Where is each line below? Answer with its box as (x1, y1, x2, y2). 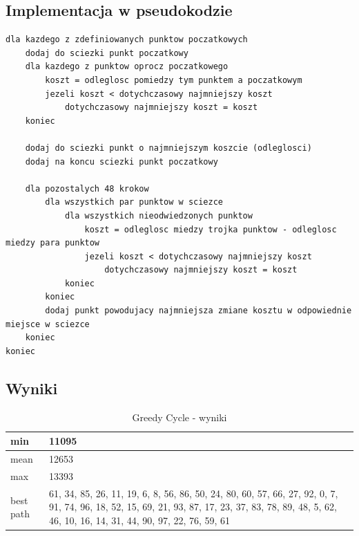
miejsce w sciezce (6, 319, 90, 329)
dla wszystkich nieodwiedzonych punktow (64, 210, 253, 221)
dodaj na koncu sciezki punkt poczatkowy (25, 156, 218, 167)
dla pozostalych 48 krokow (25, 183, 149, 194)
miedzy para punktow (6, 238, 100, 248)
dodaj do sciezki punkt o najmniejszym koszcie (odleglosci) (25, 142, 312, 153)
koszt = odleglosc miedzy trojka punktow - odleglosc (84, 224, 337, 234)
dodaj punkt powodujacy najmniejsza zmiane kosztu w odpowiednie (45, 306, 352, 316)
